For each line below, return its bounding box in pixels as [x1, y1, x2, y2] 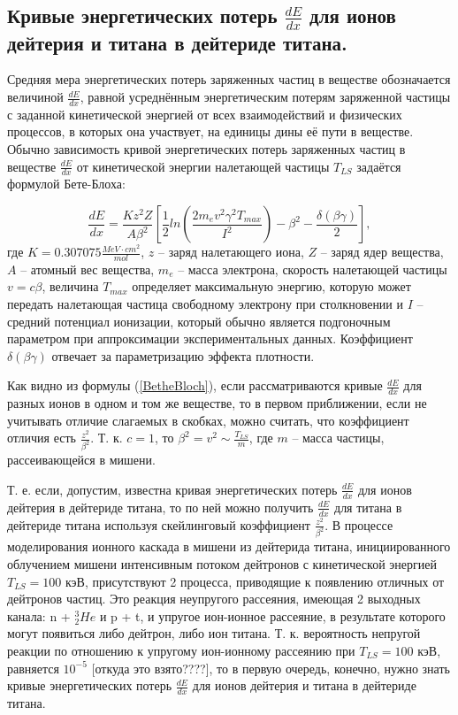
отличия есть [7, 428, 76, 447]
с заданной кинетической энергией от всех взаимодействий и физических [7, 104, 402, 123]
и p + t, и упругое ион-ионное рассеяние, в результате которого [99, 606, 446, 625]
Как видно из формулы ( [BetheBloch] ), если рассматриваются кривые [7, 376, 383, 395]
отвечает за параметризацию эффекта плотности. [51, 346, 315, 365]
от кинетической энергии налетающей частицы [76, 157, 330, 175]
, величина [42, 277, 99, 296]
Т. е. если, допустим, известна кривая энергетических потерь [7, 480, 338, 498]
